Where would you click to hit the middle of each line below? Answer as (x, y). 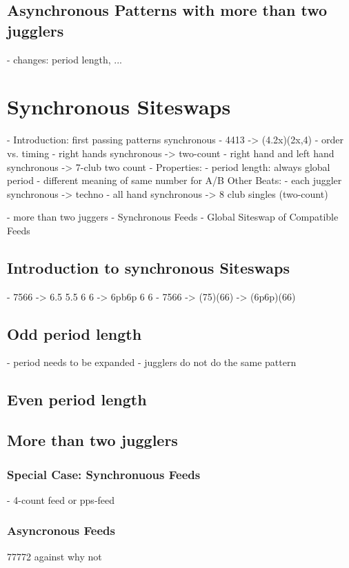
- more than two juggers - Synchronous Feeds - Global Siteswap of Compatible (173, 217)
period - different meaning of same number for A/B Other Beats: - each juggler (174, 180)
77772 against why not (54, 556)
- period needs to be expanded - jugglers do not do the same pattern (152, 362)
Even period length (77, 399)
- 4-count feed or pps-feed (61, 499)
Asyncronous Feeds (61, 530)
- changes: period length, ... (64, 59)
